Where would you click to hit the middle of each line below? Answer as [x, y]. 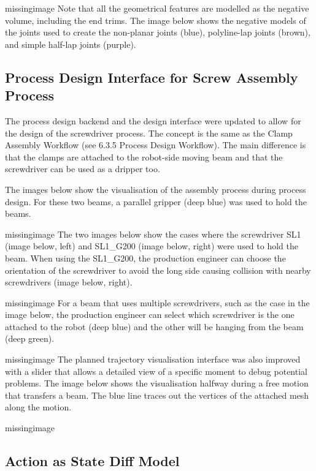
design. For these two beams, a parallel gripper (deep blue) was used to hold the [156, 201]
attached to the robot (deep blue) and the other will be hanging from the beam [154, 326]
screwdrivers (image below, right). [69, 282]
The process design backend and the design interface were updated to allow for [153, 120]
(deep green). [30, 338]
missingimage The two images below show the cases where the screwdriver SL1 [153, 234]
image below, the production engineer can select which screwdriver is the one [150, 315]
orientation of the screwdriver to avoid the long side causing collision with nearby [158, 270]
